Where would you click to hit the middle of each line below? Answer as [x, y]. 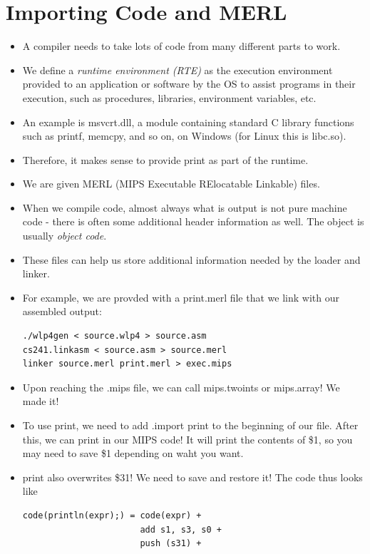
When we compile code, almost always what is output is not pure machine [185, 207]
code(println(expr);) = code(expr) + [112, 515]
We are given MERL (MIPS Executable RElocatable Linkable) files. [171, 184]
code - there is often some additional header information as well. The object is [193, 221]
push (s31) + [171, 544]
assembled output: [62, 311]
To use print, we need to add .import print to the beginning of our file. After [190, 425]
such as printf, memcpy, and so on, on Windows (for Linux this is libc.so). [184, 136]
